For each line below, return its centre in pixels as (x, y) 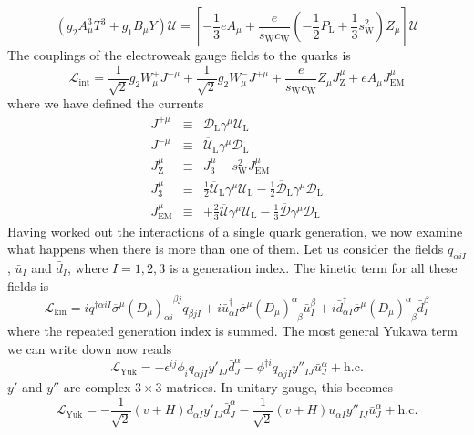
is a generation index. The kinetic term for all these (313, 267)
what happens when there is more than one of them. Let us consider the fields (226, 249)
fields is (28, 285)
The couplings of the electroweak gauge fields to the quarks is (179, 55)
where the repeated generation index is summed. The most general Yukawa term (232, 331)
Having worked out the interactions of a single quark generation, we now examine (235, 231)
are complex (97, 387)
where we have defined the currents (106, 103)
